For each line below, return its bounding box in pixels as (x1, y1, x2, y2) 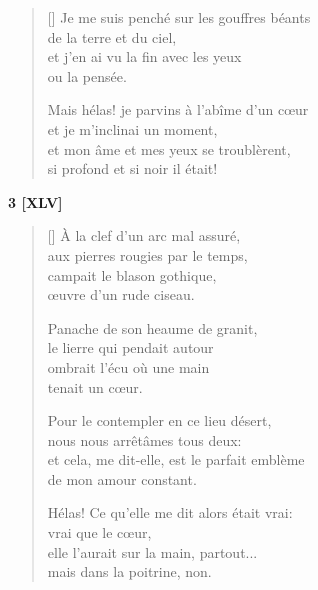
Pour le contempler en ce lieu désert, (47, 410, 272, 431)
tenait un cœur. (47, 376, 143, 397)
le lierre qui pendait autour (47, 337, 214, 358)
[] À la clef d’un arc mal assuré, (47, 225, 241, 246)
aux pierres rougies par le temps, (47, 244, 248, 265)
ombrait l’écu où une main (47, 356, 210, 377)
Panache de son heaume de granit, (47, 317, 258, 338)
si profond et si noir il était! (47, 158, 218, 179)
